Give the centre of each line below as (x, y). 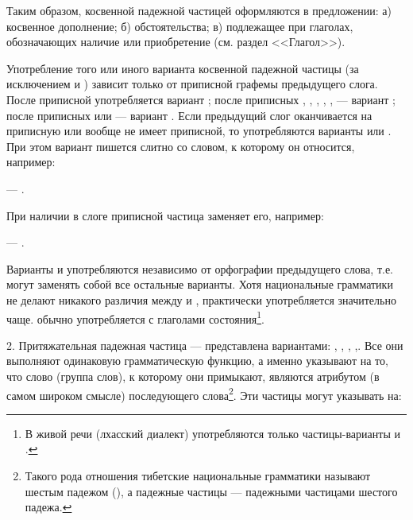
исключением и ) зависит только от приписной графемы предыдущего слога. (192, 84)
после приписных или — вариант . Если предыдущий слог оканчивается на (189, 115)
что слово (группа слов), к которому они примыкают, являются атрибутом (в (193, 376)
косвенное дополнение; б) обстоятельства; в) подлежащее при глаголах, (180, 26)
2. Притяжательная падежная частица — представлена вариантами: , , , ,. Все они (205, 345)
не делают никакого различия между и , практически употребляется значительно (201, 299)
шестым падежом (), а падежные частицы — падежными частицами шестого (211, 491)
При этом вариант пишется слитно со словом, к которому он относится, (181, 146)
